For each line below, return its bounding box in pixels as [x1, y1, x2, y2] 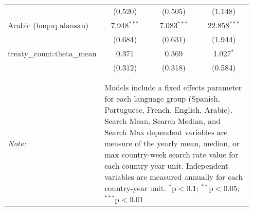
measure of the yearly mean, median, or [104, 138, 240, 149]
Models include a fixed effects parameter [104, 82, 242, 93]
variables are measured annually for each [104, 171, 243, 182]
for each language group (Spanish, [104, 93, 220, 104]
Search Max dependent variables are [104, 126, 228, 138]
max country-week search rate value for [104, 149, 238, 160]
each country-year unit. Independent [104, 160, 229, 171]
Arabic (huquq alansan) [8, 19, 89, 31]
